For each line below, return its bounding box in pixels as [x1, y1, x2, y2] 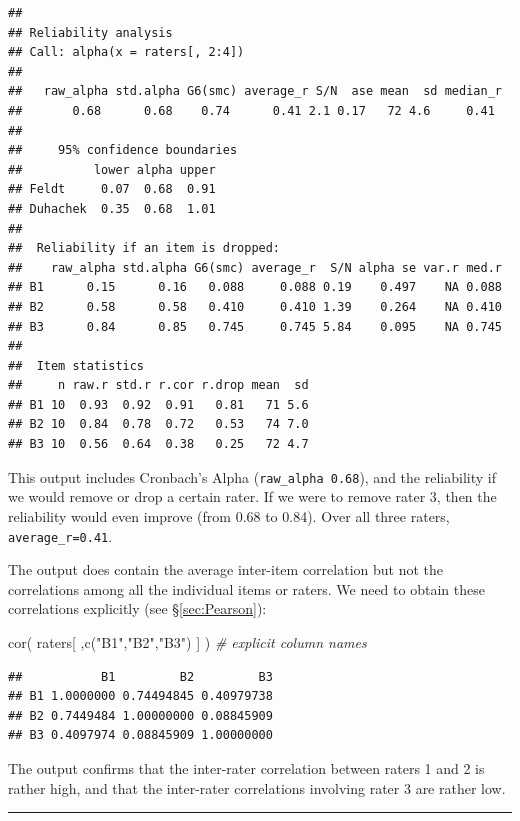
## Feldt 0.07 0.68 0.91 [8, 182, 216, 197]
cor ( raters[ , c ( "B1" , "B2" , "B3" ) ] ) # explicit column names [8, 631, 367, 652]
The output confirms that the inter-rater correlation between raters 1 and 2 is [8, 757, 485, 778]
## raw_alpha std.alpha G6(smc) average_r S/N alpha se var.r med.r [8, 260, 502, 275]
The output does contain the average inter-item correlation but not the [8, 559, 444, 580]
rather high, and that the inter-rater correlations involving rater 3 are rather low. [8, 777, 506, 798]
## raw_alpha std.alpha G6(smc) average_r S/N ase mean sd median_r [8, 84, 502, 99]
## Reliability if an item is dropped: [8, 241, 281, 256]
